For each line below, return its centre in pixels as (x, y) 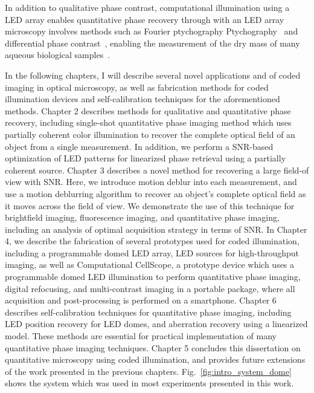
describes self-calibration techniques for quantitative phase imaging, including (148, 312)
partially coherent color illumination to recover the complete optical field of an (150, 134)
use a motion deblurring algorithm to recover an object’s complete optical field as (155, 193)
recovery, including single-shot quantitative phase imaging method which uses (148, 122)
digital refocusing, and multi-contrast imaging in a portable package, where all (150, 288)
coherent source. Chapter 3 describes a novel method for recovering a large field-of (157, 170)
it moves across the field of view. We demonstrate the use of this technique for (150, 205)
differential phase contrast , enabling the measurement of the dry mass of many (152, 43)
